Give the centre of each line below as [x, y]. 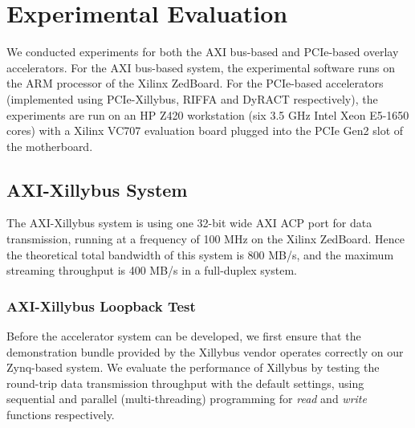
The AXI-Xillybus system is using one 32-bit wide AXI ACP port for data [189, 223]
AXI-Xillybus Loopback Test [101, 306]
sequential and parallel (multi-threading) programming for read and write [187, 399]
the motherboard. [50, 146]
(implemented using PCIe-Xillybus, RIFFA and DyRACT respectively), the [192, 98]
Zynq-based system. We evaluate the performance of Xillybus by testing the [193, 367]
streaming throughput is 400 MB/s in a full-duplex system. [152, 270]
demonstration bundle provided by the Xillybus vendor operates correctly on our [205, 351]
